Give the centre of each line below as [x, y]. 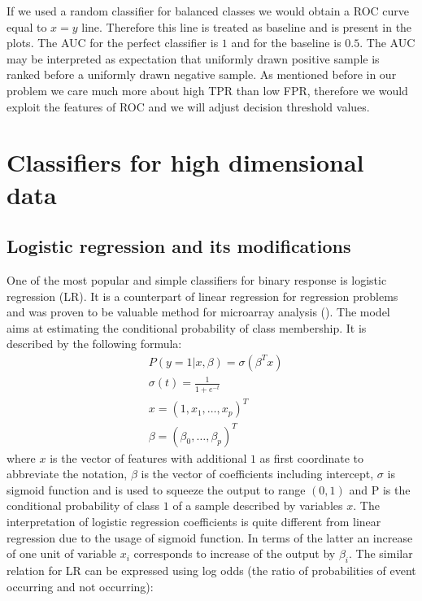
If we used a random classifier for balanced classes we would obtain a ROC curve [208, 11]
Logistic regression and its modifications [179, 246]
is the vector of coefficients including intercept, [257, 474]
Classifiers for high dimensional [185, 162]
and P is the [380, 489]
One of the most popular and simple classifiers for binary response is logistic [197, 279]
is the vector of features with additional [148, 457]
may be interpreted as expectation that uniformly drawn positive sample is [193, 58]
